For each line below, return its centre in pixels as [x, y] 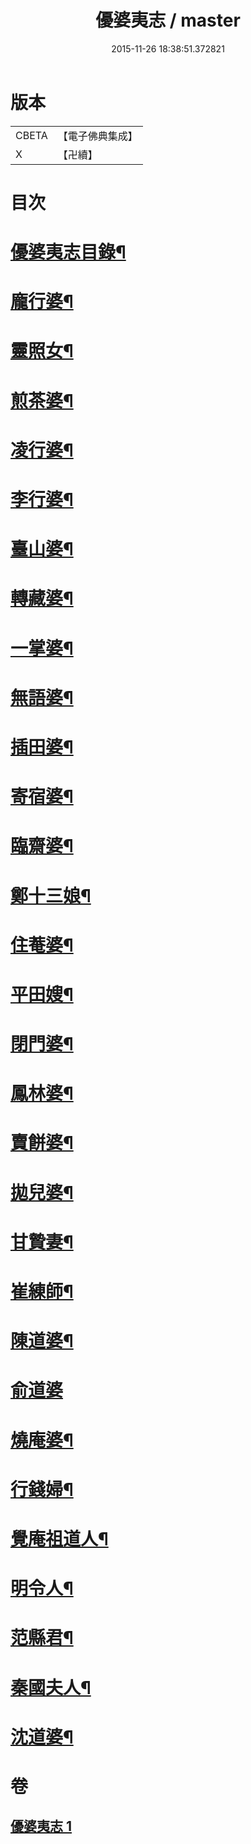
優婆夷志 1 [41, 1826]
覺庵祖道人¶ [59, 1538]
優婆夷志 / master [168, 20]
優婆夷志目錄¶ [68, 252]
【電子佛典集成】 [97, 136]
